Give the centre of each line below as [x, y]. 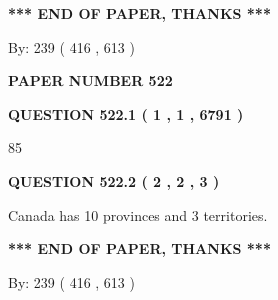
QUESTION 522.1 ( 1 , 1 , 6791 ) [126, 113]
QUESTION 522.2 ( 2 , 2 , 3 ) [114, 180]
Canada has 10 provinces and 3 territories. [138, 214]
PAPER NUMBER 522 [90, 80]
